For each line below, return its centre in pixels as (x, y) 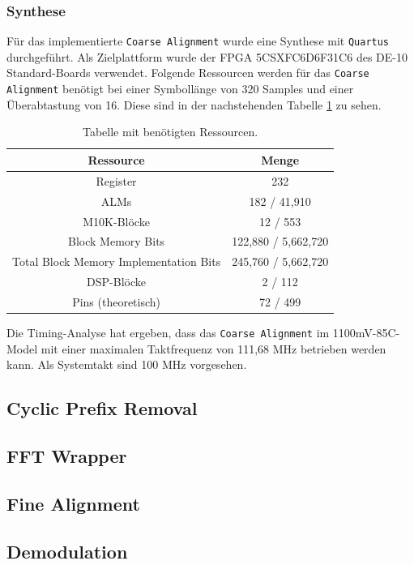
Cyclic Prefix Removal (102, 408)
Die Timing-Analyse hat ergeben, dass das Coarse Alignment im (168, 332)
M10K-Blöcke (116, 221)
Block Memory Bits (117, 241)
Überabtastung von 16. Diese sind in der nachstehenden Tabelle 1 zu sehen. (194, 104)
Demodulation (67, 551)
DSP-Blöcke (117, 282)
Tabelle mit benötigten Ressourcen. (170, 132)
